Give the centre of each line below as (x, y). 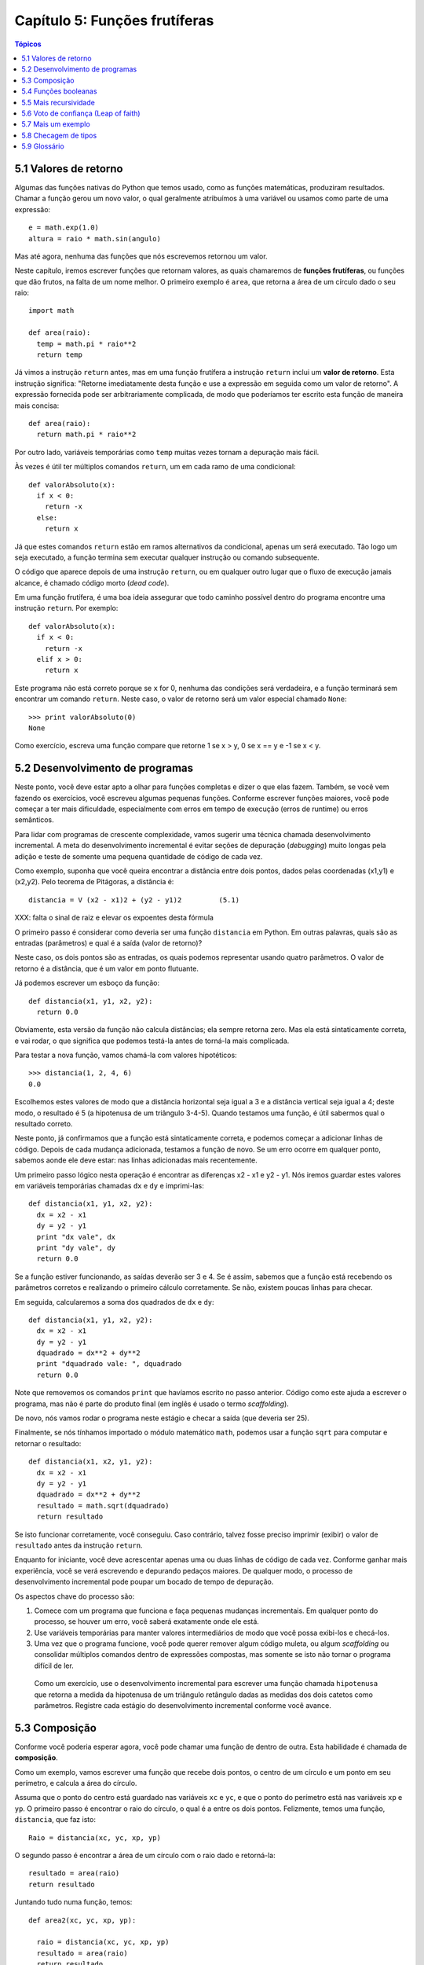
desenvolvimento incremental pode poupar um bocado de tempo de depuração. (144, 1582)
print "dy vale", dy (76, 1247)
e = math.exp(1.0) (64, 228)
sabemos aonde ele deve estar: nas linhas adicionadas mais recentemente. (136, 1160)
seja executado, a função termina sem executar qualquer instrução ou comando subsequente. (167, 557)
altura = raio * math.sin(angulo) (95, 239)
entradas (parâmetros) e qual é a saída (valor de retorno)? (108, 942)
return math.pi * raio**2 (86, 435)
